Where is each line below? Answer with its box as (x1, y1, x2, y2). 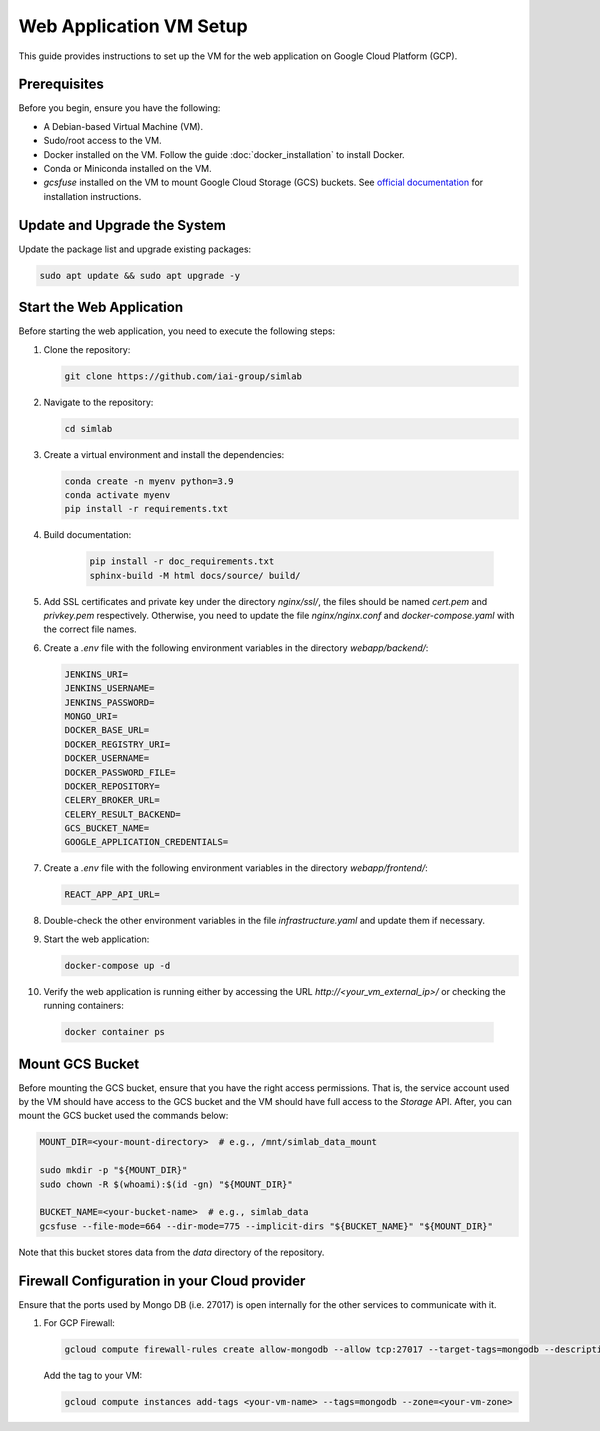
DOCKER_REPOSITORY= (64, 780, 160, 792)
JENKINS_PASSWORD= (64, 696, 155, 708)
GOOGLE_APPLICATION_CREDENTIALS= (64, 836, 229, 848)
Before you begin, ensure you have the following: (18, 102, 221, 114)
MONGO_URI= (64, 710, 118, 722)
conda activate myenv (64, 489, 171, 500)
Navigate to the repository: (43, 396, 154, 408)
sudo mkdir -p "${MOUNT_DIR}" (39, 1165, 188, 1176)
